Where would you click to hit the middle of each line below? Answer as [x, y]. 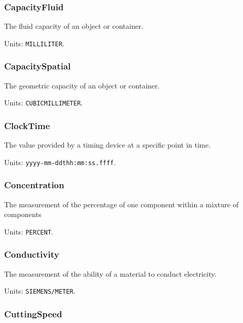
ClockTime [27, 125]
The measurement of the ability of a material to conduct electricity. [110, 273]
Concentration [34, 185]
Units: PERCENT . [29, 231]
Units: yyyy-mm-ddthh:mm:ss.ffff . [60, 162]
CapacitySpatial [38, 66]
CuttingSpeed [33, 313]
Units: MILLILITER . [34, 43]
